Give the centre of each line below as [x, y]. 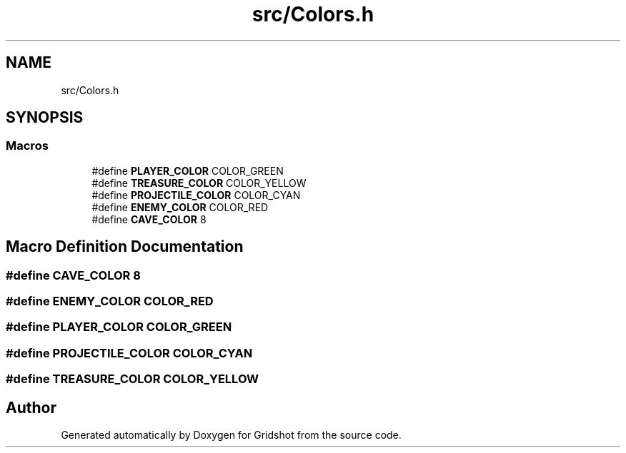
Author [31, 407]
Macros [27, 146]
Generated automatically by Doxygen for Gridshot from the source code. [231, 435]
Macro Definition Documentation [125, 247]
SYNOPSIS [45, 118]
